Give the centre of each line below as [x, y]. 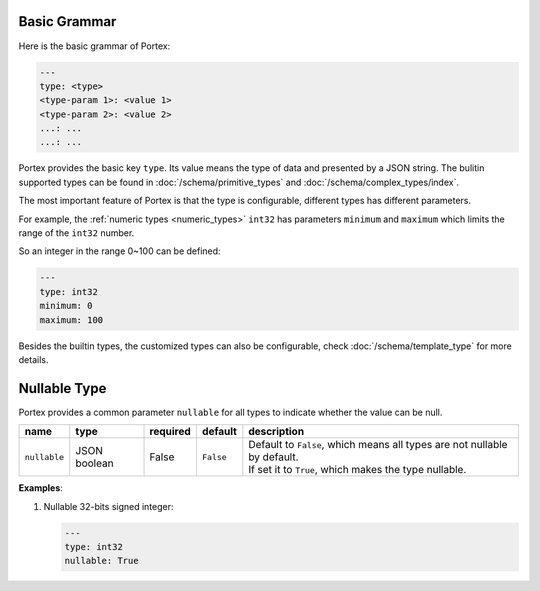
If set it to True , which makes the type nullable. [357, 470]
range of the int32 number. [76, 233]
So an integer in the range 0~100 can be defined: [119, 251]
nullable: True [101, 561]
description [276, 432]
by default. [273, 457]
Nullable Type [62, 388]
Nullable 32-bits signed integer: [108, 506]
